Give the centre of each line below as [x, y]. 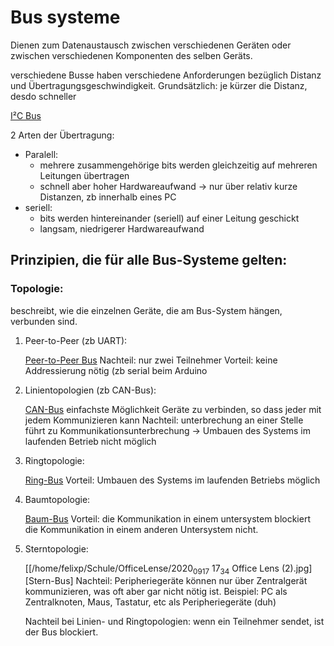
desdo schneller [43, 96]
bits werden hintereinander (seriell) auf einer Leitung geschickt [169, 218]
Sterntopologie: [56, 548]
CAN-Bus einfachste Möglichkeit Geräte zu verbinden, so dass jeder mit [173, 409]
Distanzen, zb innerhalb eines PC [108, 197]
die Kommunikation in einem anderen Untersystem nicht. [141, 529]
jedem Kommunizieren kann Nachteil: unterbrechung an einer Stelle [164, 420]
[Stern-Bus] [49, 581]
